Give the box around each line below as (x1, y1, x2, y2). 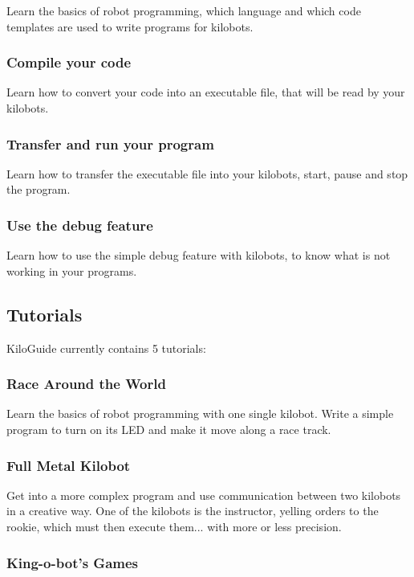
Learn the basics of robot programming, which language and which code (6, 2, 361, 18)
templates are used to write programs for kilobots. (6, 18, 254, 35)
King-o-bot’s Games (6, 552, 139, 572)
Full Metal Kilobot (6, 455, 131, 475)
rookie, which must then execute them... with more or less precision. (6, 518, 342, 535)
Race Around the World (6, 374, 166, 394)
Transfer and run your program (6, 133, 214, 153)
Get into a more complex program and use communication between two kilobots (6, 486, 401, 503)
